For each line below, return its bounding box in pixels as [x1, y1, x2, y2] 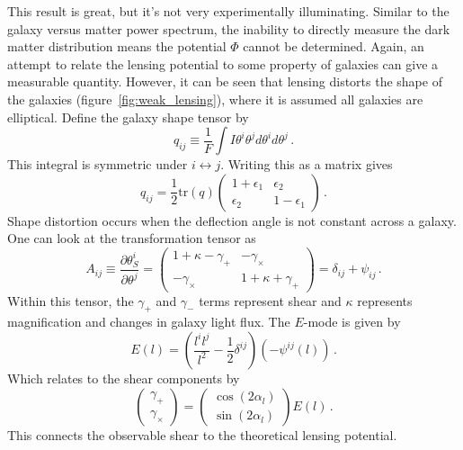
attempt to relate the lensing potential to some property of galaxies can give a [7, 54, 439, 73]
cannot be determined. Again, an [243, 37, 424, 56]
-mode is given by [303, 312, 401, 331]
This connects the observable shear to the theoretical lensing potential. [7, 425, 397, 444]
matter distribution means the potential [7, 37, 227, 56]
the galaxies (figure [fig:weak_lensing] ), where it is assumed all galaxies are [7, 89, 423, 108]
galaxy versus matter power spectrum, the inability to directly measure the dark [7, 19, 450, 38]
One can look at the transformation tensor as [7, 229, 256, 247]
